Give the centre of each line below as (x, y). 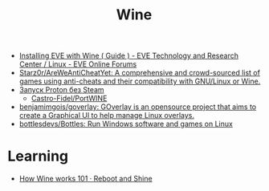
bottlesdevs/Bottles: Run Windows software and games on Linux (126, 124)
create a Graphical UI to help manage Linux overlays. (106, 116)
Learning (38, 156)
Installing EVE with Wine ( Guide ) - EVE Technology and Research (128, 56)
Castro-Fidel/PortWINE (69, 99)
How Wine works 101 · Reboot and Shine (86, 179)
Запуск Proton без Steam (62, 90)
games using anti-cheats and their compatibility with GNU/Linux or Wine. (140, 81)
